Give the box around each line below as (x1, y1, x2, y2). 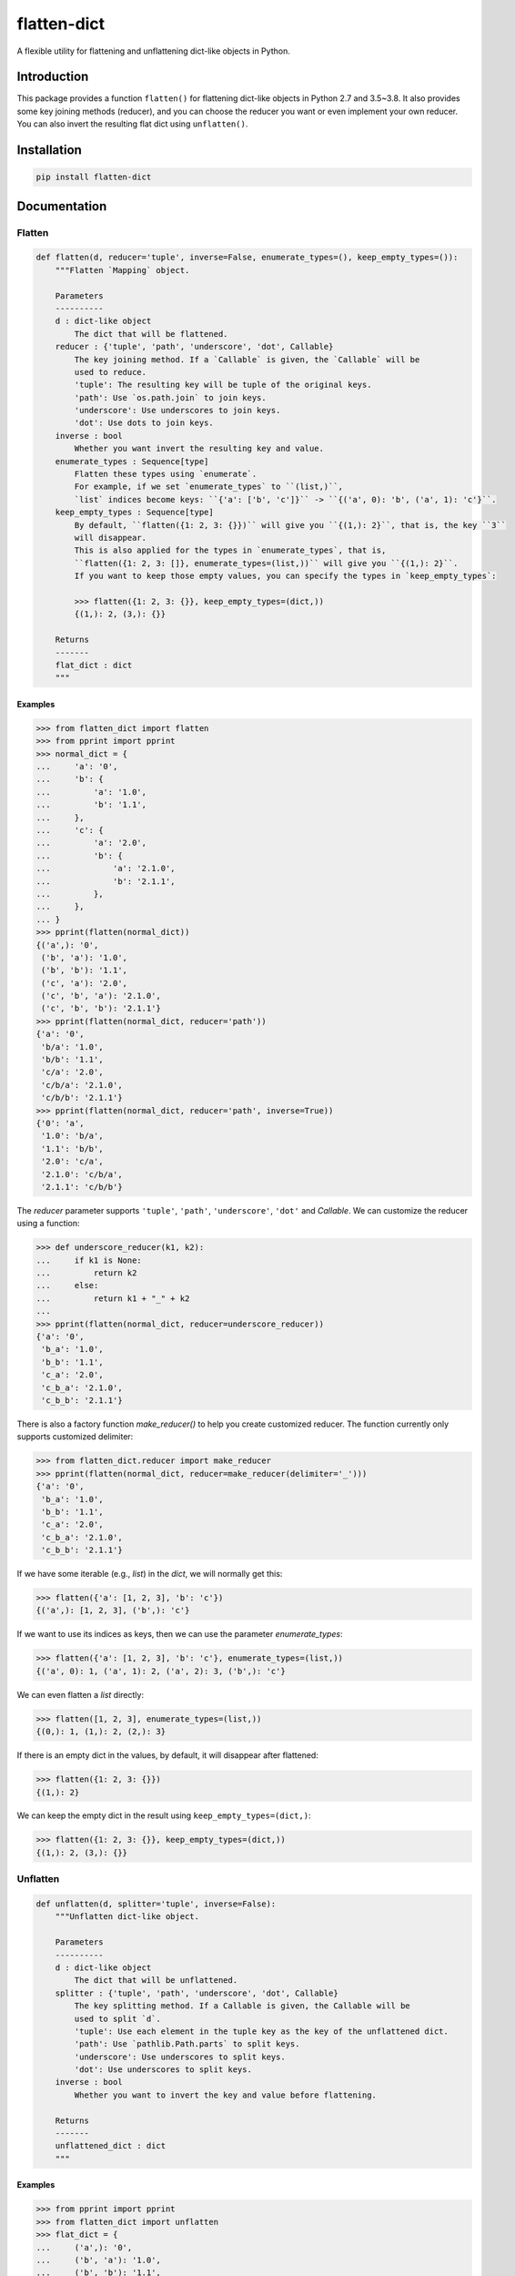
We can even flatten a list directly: (16, 1689, 145, 1700)
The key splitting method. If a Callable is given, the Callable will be (74, 2001, 411, 2011)
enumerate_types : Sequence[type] (55, 456, 209, 466)
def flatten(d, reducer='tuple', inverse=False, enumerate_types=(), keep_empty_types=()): (35, 252, 459, 263)
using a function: (16, 1218, 81, 1229)
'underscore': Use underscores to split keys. (74, 2051, 286, 2062)
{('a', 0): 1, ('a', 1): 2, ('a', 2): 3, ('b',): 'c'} (35, 1666, 286, 1676)
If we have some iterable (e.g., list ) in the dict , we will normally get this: (16, 1569, 283, 1580)
